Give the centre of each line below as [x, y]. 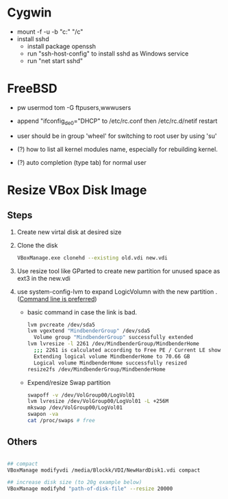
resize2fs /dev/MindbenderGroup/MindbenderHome [96, 369]
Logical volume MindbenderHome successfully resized [110, 363]
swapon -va [43, 414]
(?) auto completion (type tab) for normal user [81, 162]
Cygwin [29, 13]
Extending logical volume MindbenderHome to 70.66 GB [112, 356]
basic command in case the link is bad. [82, 312]
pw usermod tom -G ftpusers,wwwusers [74, 107]
